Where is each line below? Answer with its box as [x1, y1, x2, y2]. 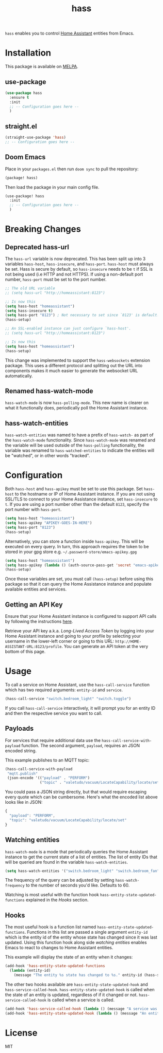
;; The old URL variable [5, 286, 55, 291]
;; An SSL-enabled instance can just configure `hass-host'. [5, 326, 131, 331]
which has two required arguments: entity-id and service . [5, 687, 123, 693]
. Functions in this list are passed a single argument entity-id [24, 929, 148, 935]
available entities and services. [5, 586, 67, 592]
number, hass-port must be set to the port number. [5, 277, 107, 282]
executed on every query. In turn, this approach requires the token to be [5, 543, 149, 549]
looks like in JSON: [5, 799, 43, 805]
